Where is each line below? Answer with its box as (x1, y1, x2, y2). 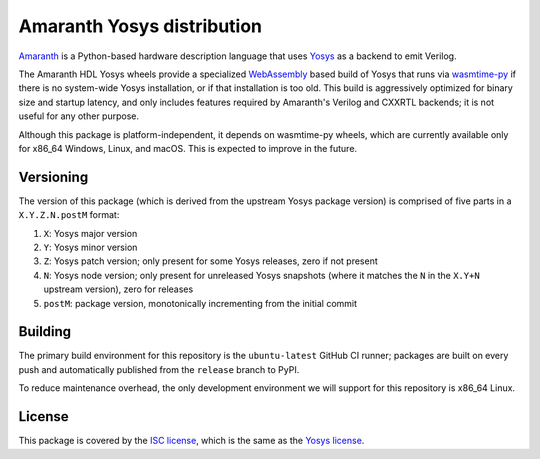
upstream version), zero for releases (43, 283, 194, 295)
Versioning (18, 168, 89, 185)
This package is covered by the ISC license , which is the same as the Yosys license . (18, 435, 365, 447)
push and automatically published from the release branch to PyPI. (18, 363, 300, 375)
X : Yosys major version (43, 227, 138, 239)
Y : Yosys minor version (43, 241, 138, 253)
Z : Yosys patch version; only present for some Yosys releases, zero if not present (43, 255, 379, 267)
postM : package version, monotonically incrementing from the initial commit (43, 297, 358, 309)
